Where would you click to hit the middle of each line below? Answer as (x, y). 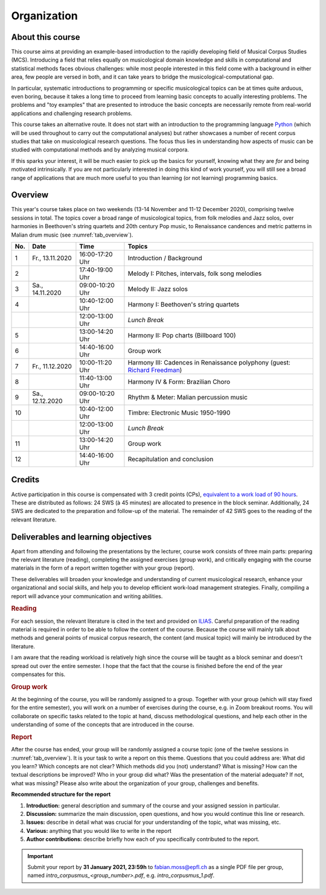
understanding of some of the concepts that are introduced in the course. (103, 725)
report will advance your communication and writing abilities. (87, 596)
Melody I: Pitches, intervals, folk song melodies (195, 273)
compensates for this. (38, 674)
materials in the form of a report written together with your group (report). (103, 568)
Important (40, 856)
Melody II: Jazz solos (158, 289)
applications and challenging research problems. (72, 113)
